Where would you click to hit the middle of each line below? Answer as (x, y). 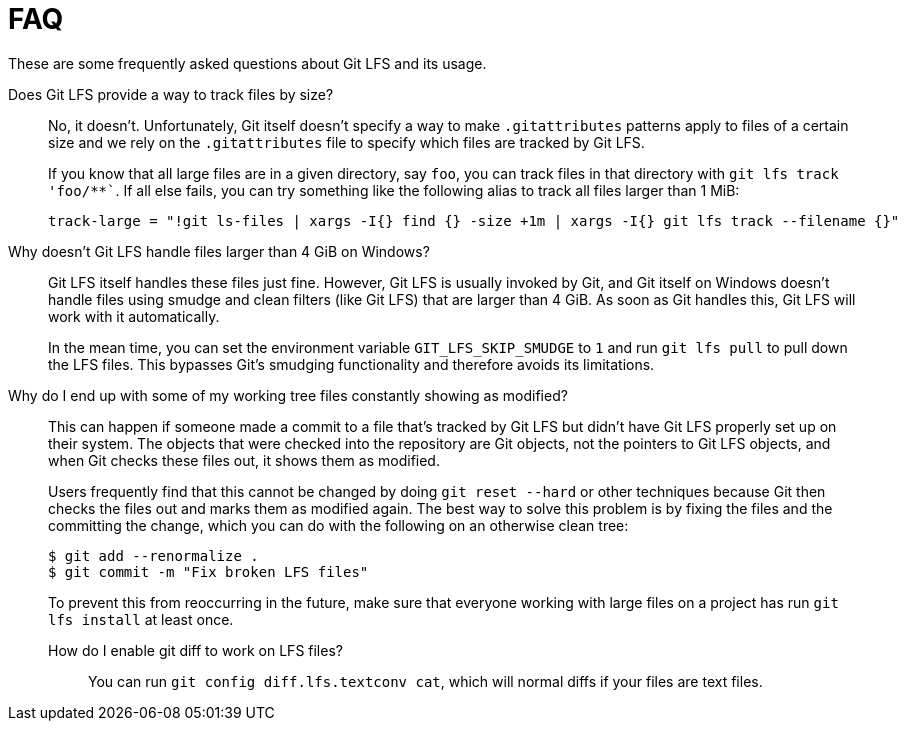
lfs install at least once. (141, 619)
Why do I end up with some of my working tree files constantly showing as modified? (288, 395)
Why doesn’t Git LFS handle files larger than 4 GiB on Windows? (219, 251)
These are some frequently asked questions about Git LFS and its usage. (247, 63)
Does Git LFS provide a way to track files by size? (171, 94)
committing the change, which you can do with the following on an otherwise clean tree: (338, 525)
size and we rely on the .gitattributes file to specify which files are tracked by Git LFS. (346, 142)
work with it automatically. (134, 316)
